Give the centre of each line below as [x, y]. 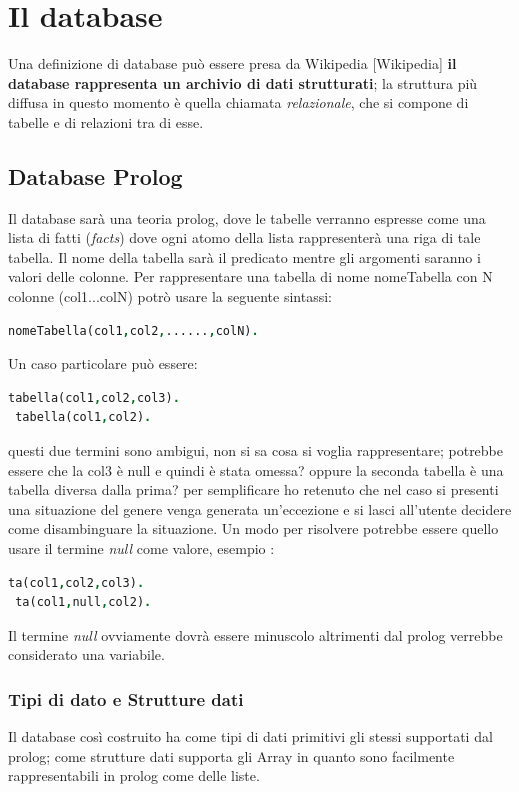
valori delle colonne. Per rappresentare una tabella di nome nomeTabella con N [250, 276]
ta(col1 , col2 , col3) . [76, 582]
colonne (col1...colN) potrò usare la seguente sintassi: [170, 296]
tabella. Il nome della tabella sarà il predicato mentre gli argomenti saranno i [244, 256]
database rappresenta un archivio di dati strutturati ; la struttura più [243, 82]
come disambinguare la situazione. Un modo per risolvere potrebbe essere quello [253, 528]
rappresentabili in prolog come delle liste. [134, 775]
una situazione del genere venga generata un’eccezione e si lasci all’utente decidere [260, 508]
